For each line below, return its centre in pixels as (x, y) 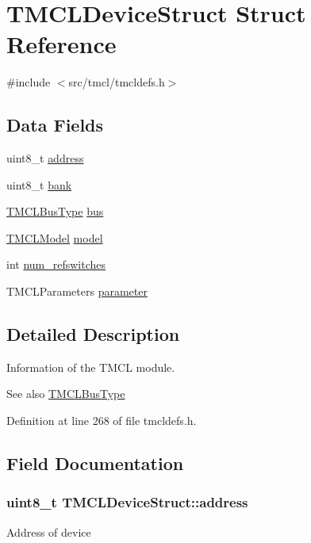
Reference (61, 44)
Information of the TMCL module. (91, 367)
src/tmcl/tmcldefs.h (117, 82)
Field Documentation (95, 463)
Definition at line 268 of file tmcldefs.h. (102, 421)
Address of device (49, 532)
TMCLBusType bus (55, 211)
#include (29, 82)
